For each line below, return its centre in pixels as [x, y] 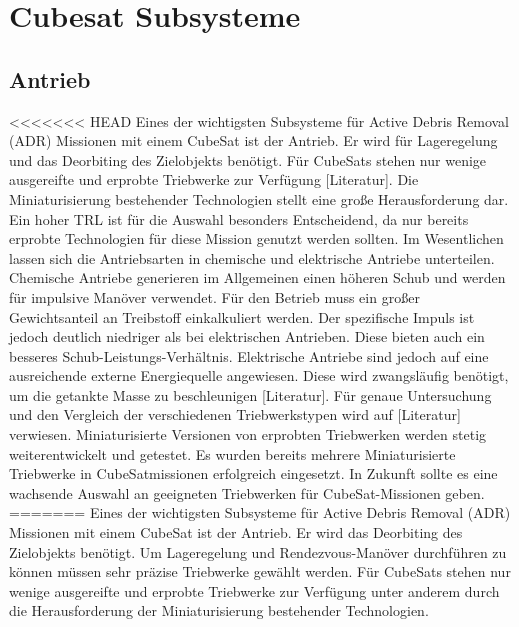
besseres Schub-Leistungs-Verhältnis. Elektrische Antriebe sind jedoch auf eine [249, 355]
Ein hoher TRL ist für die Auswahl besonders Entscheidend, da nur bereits [239, 218]
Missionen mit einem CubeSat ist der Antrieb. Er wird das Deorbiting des [236, 532]
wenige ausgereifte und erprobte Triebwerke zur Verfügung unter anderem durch [254, 590]
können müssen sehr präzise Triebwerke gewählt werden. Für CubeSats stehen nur [260, 571]
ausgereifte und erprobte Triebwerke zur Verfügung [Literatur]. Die [214, 179]
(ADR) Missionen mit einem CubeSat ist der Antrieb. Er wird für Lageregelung [253, 140]
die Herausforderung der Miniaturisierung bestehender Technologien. [219, 610]
